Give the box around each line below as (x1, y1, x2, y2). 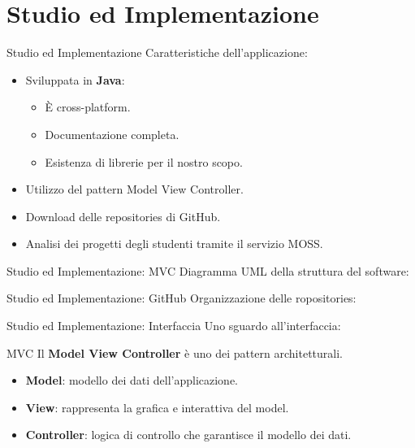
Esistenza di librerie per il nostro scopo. (45, 153, 243, 170)
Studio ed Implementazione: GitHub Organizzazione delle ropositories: (6, 289, 357, 307)
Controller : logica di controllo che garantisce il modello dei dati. (25, 426, 352, 443)
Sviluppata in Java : (25, 71, 125, 88)
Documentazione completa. (45, 125, 179, 142)
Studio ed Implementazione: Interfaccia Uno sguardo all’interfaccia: (6, 317, 341, 334)
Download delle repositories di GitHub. (25, 207, 221, 224)
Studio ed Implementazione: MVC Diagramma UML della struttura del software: (6, 262, 409, 279)
